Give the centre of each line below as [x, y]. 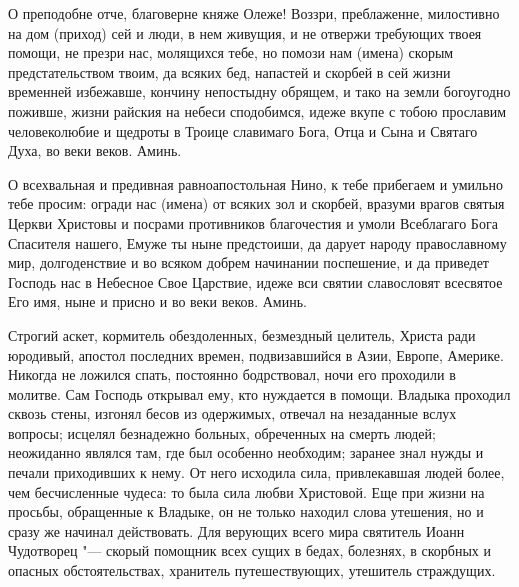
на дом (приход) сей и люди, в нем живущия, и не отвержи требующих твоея [245, 32]
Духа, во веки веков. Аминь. [95, 150]
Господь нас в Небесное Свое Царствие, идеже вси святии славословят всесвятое [255, 281]
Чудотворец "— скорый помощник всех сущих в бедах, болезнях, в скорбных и [250, 550]
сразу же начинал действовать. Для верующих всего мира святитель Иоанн [236, 530]
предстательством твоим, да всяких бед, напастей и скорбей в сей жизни [229, 71]
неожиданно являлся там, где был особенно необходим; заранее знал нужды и [246, 452]
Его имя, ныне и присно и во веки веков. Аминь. [157, 301]
